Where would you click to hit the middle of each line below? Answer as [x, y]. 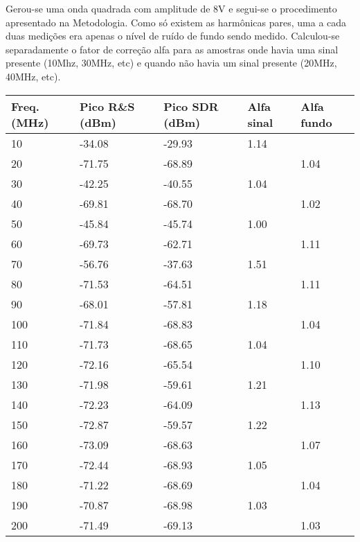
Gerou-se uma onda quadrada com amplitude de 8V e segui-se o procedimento [171, 8]
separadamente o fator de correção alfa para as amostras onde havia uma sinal [172, 49]
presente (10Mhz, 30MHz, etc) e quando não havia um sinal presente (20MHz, [171, 63]
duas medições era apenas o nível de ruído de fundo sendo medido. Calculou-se [173, 36]
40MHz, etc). [33, 76]
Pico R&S [107, 106]
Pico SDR [191, 106]
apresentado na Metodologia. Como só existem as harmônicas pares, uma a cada [176, 22]
